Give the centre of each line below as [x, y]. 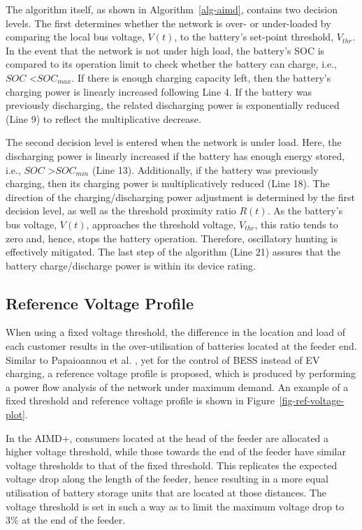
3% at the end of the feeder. [66, 520]
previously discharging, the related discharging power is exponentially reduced [173, 105]
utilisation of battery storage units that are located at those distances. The [166, 493]
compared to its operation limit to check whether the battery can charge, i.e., [171, 64]
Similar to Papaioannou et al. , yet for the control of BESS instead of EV [163, 359]
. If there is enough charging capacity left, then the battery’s [201, 77]
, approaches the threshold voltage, [161, 224]
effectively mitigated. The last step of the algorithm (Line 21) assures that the [173, 252]
